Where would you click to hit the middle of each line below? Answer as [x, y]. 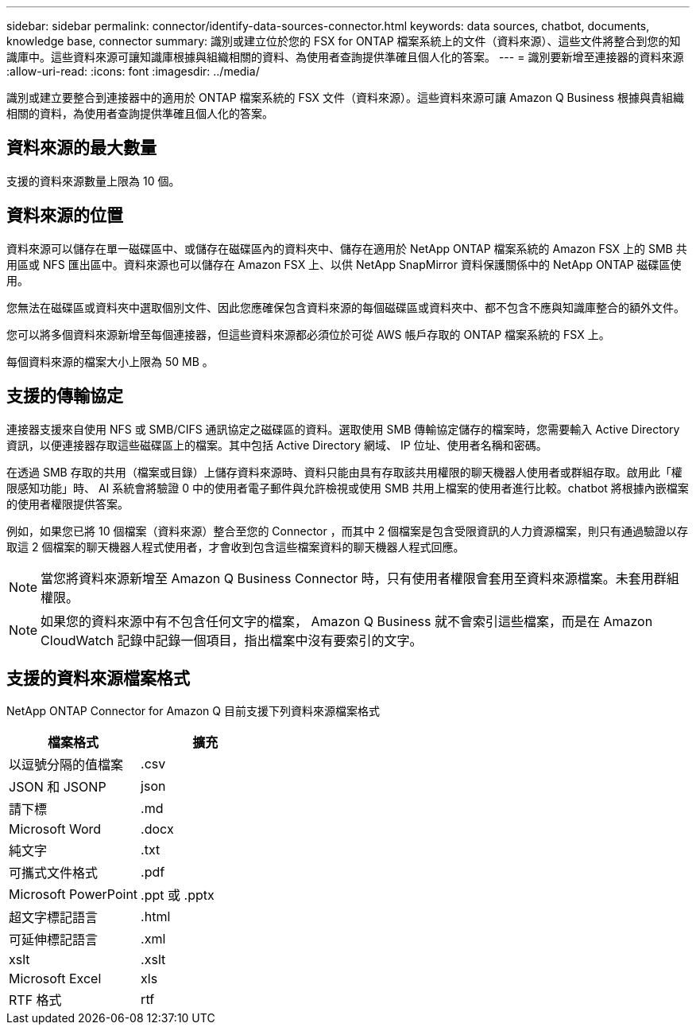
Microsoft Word [55, 829]
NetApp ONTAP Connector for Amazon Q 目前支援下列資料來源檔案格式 [193, 711]
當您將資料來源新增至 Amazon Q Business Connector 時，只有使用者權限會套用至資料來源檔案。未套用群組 [360, 578]
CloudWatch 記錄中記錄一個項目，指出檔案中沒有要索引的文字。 [232, 640]
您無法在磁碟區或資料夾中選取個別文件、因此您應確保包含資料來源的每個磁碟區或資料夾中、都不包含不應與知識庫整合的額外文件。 [346, 307]
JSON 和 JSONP [58, 787]
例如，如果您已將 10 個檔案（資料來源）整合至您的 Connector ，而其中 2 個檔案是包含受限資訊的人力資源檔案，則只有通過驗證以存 [348, 531]
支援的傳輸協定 [65, 396]
